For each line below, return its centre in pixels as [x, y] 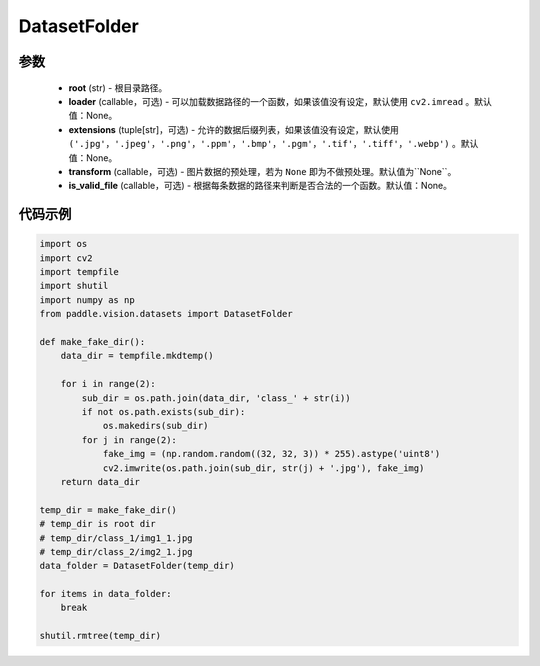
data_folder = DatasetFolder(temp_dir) [137, 566]
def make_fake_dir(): [92, 342]
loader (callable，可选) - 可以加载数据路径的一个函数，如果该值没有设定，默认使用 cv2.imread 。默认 [280, 101]
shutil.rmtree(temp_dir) [100, 636]
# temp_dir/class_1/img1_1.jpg [116, 538]
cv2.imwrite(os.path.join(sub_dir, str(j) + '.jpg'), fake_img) [263, 468]
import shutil [74, 286]
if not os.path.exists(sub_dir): [163, 411]
